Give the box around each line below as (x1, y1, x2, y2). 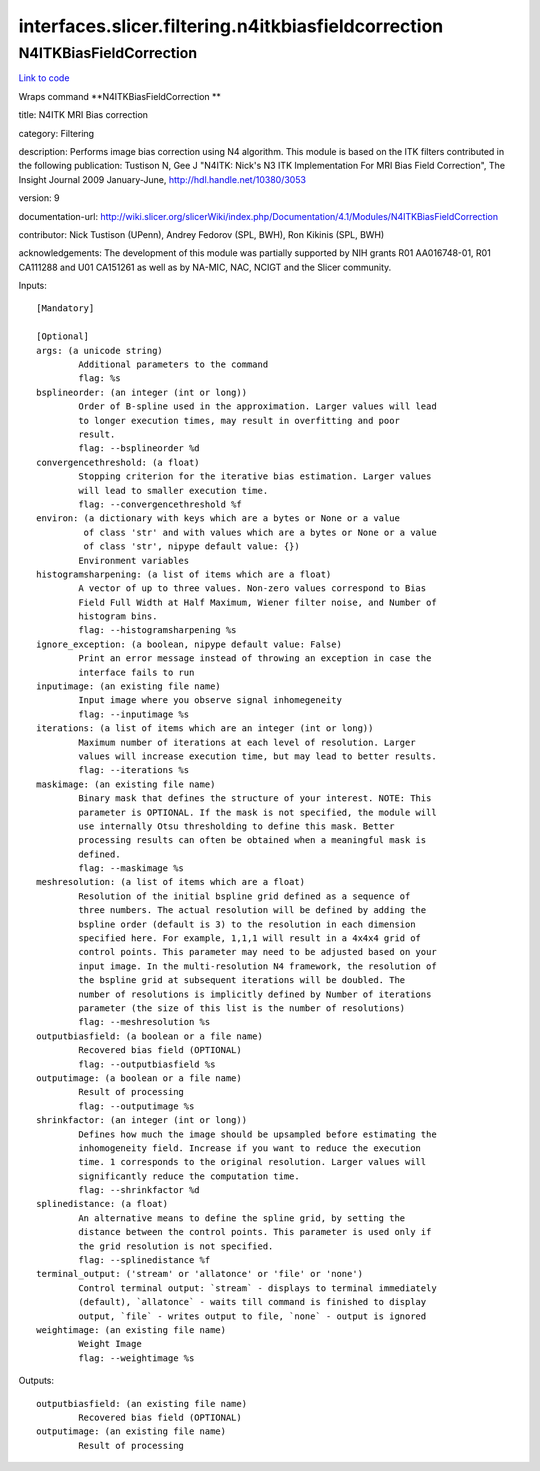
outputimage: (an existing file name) (36, 1426, 227, 1437)
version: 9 (18, 192, 60, 204)
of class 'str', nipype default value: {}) (83, 541, 300, 552)
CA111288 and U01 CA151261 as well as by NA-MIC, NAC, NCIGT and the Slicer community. (18, 261, 392, 273)
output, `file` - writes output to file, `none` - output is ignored (78, 1310, 427, 1322)
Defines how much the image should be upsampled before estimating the (78, 1128, 437, 1140)
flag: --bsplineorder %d (78, 443, 200, 454)
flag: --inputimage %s (78, 708, 190, 720)
